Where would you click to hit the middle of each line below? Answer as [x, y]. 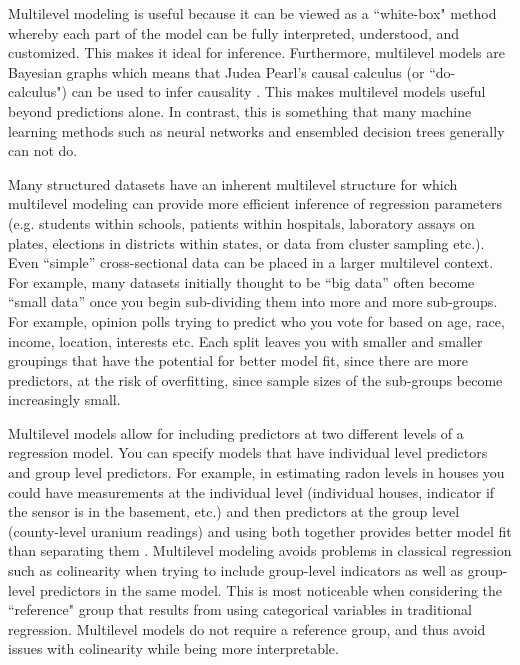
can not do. [43, 150]
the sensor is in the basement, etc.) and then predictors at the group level [234, 511]
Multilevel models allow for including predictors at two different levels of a [236, 432]
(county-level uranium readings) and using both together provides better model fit [260, 530]
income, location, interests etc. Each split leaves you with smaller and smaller [245, 340]
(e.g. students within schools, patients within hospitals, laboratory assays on [241, 222]
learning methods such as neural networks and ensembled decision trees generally [256, 130]
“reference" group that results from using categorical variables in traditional [240, 609]
